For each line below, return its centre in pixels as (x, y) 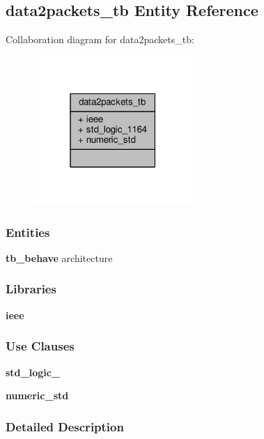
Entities (28, 232)
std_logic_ (33, 372)
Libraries (31, 289)
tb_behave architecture (59, 257)
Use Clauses (40, 346)
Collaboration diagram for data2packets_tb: (100, 39)
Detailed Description (65, 426)
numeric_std (37, 395)
